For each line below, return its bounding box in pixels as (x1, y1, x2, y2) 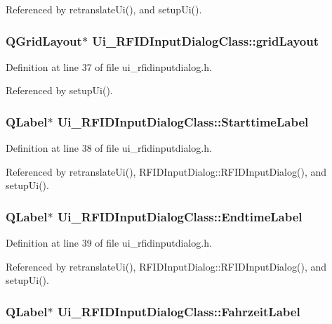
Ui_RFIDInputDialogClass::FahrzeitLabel (57, 302, 300, 320)
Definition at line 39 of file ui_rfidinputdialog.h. (6, 235, 212, 250)
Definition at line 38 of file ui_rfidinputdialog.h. (6, 141, 212, 155)
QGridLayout (6, 32, 82, 49)
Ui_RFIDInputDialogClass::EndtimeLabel (57, 207, 303, 225)
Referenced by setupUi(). (6, 83, 113, 98)
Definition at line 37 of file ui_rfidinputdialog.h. (6, 59, 212, 74)
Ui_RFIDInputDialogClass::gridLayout (92, 32, 319, 49)
